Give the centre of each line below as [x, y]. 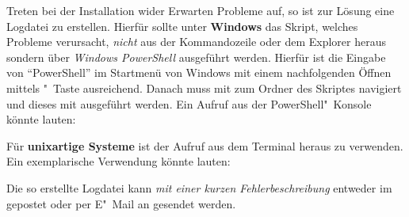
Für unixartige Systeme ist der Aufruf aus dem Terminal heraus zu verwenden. [205, 145]
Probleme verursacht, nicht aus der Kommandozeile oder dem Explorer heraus [196, 42]
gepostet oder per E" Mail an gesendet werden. [121, 203]
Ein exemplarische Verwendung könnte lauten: [118, 161]
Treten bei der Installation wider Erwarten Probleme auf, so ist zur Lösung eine [201, 10]
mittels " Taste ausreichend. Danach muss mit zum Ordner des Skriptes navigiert [204, 88]
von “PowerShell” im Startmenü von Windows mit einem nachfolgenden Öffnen [199, 72]
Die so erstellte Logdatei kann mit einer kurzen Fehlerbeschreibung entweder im [199, 187]
